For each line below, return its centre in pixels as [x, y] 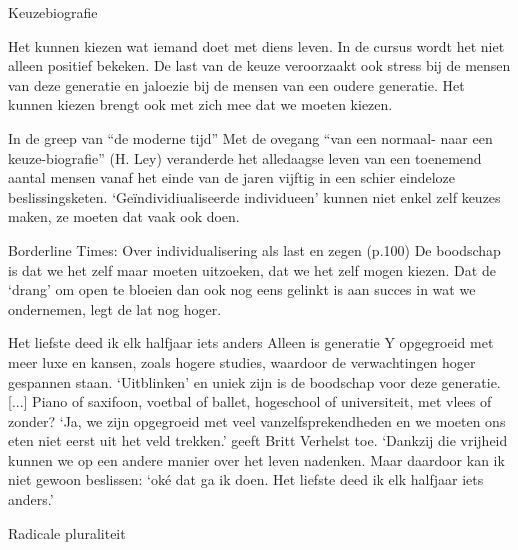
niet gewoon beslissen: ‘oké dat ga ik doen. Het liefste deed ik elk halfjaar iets [246, 479]
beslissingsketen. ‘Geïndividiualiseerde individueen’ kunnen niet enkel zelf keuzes [254, 196]
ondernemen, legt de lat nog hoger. [115, 308]
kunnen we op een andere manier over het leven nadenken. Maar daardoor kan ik [256, 459]
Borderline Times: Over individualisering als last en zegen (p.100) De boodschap [254, 249]
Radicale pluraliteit [67, 532]
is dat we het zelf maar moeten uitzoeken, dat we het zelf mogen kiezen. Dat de [252, 269]
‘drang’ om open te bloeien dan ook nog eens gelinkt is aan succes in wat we [242, 289]
